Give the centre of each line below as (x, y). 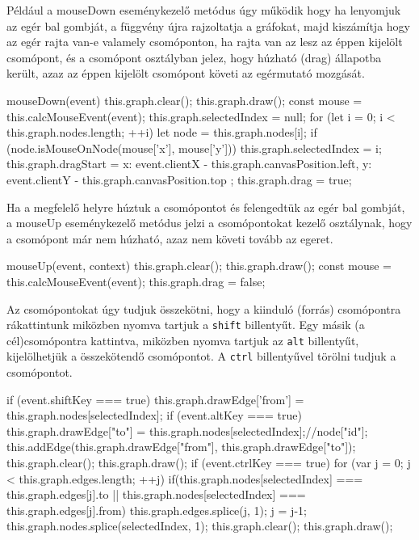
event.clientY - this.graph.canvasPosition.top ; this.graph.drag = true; (179, 179)
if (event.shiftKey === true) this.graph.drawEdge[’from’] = (155, 399)
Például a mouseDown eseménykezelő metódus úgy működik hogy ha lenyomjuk (204, 10)
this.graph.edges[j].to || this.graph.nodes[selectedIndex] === (156, 494)
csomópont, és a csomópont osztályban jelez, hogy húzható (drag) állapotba (194, 57)
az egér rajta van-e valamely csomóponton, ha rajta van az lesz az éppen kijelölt (205, 42)
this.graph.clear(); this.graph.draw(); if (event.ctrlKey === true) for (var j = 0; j (209, 463)
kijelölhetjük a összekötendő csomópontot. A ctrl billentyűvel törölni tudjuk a (201, 356)
